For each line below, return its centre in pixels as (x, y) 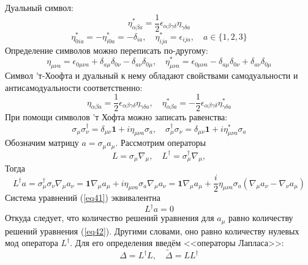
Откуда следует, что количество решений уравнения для (110, 218)
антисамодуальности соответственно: (74, 87)
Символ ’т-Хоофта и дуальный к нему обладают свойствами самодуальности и (152, 75)
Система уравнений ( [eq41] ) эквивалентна (83, 198)
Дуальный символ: (39, 7)
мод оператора (32, 243)
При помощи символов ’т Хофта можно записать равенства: (116, 117)
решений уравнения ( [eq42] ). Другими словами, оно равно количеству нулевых (152, 231)
